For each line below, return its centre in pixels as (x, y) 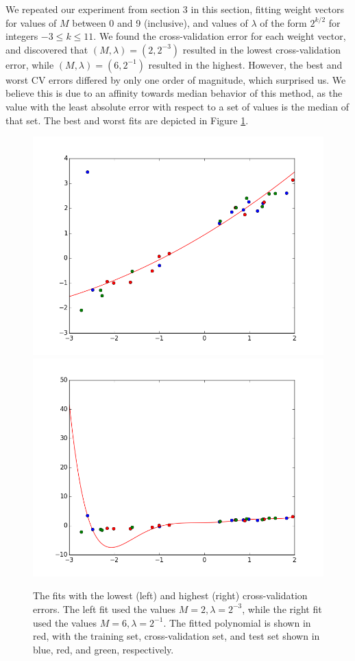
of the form (283, 22)
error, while (30, 64)
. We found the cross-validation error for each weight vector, (220, 36)
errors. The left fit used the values (104, 608)
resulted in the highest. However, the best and (245, 64)
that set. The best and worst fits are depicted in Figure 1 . (127, 120)
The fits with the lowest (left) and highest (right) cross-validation (170, 595)
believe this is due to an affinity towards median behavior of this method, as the (174, 93)
